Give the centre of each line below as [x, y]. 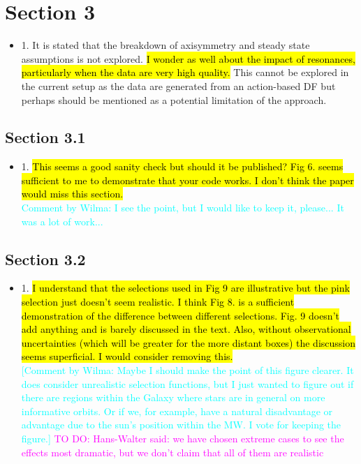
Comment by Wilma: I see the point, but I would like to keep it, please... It [183, 208]
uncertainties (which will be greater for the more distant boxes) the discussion [188, 342]
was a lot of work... [62, 221]
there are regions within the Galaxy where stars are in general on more [173, 397]
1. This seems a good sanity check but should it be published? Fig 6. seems [182, 166]
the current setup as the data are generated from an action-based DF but [178, 85]
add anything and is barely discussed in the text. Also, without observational [186, 329]
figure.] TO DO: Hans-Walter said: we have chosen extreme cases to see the [183, 438]
